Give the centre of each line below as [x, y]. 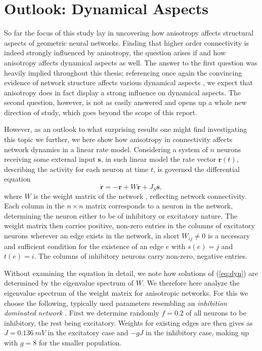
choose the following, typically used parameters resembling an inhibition [116, 303]
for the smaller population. [80, 342]
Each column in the [34, 206]
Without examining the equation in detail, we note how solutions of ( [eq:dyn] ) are [131, 273]
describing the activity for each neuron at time [76, 169]
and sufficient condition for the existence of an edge [84, 246]
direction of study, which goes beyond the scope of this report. [101, 112]
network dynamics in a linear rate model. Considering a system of [106, 149]
